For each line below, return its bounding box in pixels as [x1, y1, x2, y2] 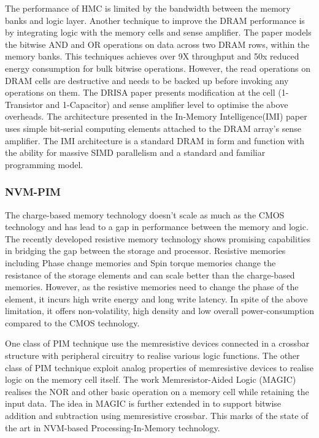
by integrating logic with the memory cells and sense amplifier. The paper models [5, 26, 312, 39]
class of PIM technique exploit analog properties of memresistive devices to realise [5, 361, 313, 374]
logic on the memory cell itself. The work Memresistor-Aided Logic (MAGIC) [5, 373, 296, 386]
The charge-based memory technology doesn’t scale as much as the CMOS [5, 208, 285, 221]
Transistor [5, 98, 44, 110]
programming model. [5, 158, 83, 171]
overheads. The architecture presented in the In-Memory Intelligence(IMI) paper [5, 110, 307, 123]
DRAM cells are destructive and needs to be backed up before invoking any [5, 74, 289, 86]
